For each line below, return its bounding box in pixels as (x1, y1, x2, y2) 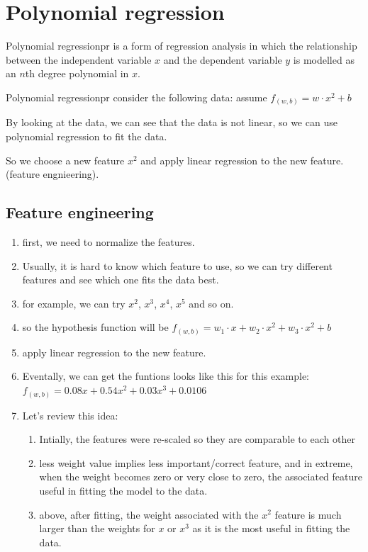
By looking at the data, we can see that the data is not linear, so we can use (6, 115, 338, 130)
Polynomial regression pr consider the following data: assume (6, 89, 267, 104)
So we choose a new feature (6, 152, 125, 167)
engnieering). (43, 167, 99, 181)
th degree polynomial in (25, 66, 129, 81)
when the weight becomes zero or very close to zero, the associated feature (39, 469, 362, 484)
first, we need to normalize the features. (22, 235, 195, 249)
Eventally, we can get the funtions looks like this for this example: (22, 368, 310, 383)
